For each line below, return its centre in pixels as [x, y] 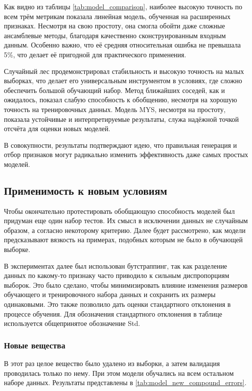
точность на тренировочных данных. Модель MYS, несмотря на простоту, [115, 109]
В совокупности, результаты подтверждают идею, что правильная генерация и [121, 145]
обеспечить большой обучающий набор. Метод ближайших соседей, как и [115, 90]
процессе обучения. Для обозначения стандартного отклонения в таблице [113, 313]
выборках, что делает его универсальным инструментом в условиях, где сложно [123, 80]
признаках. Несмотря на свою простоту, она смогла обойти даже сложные [115, 26]
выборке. [17, 249]
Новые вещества [35, 345]
